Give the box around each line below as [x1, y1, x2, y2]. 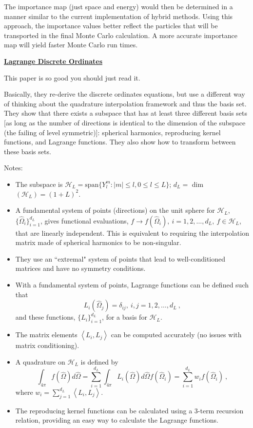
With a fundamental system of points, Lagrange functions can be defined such [15, 280, 249, 290]
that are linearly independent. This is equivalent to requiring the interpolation [15, 227, 249, 238]
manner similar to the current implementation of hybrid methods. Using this [4, 11, 233, 21]
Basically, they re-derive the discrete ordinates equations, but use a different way [4, 89, 245, 99]
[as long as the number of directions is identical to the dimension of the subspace [4, 117, 246, 127]
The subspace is [15, 179, 63, 189]
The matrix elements [15, 329, 78, 340]
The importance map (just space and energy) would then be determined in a [4, 1, 233, 11]
